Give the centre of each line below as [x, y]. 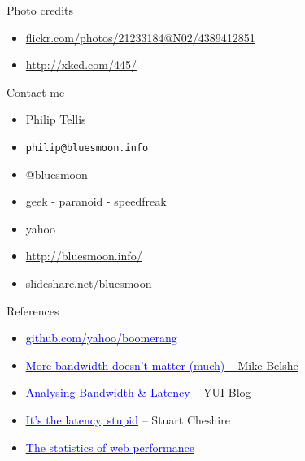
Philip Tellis [56, 119]
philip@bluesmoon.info [87, 148]
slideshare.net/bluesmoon [89, 283]
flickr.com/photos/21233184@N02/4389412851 [140, 37]
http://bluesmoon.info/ [84, 256]
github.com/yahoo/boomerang [101, 338]
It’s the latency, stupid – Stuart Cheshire [128, 419]
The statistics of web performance [110, 447]
